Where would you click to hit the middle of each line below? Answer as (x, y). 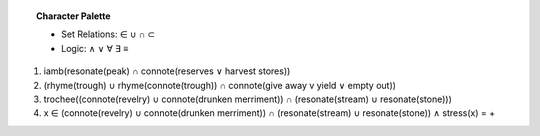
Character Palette (73, 16)
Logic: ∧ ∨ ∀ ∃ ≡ (95, 48)
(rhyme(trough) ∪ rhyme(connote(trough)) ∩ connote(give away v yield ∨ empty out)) (220, 85)
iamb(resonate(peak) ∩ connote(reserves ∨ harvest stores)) (167, 71)
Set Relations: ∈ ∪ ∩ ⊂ (108, 34)
